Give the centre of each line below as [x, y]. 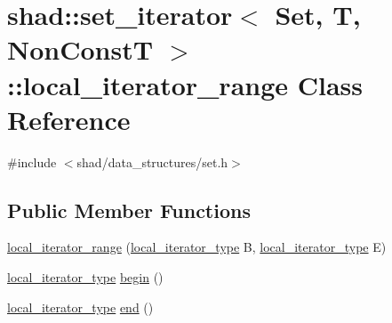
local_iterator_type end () [80, 307]
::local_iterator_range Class [185, 84]
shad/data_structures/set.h [152, 161]
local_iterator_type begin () [85, 277]
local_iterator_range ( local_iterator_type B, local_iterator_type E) [197, 247]
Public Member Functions [129, 210]
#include [32, 161]
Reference [69, 119]
